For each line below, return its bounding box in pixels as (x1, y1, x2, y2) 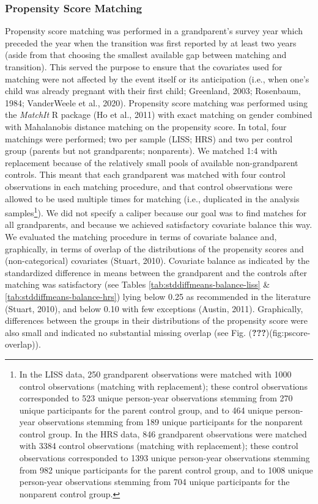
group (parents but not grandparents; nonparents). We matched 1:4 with (5, 144, 278, 157)
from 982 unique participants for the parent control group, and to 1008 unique (19, 463, 313, 476)
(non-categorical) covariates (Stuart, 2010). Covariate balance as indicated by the (5, 254, 310, 267)
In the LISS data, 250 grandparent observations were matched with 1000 (19, 367, 292, 380)
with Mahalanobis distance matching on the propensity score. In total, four (5, 120, 287, 133)
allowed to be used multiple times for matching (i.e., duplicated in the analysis (5, 192, 300, 205)
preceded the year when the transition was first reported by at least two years (5, 36, 297, 49)
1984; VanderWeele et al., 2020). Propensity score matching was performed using (5, 96, 308, 109)
